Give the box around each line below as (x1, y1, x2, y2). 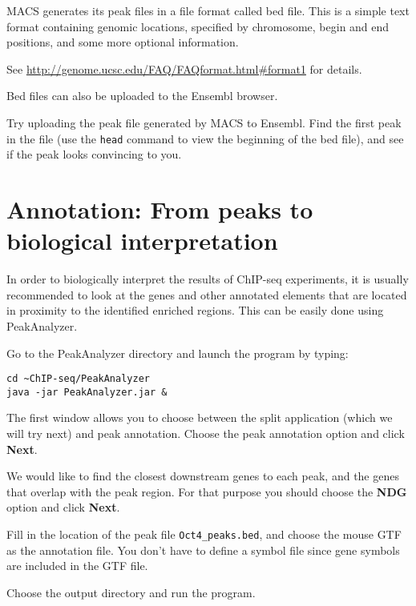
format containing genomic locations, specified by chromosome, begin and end (6, 18, 390, 34)
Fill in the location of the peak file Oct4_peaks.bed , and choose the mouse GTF (6, 525, 402, 542)
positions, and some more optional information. (6, 34, 239, 50)
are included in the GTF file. (6, 557, 148, 574)
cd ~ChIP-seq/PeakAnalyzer (6, 373, 150, 385)
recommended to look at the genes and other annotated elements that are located (6, 286, 407, 303)
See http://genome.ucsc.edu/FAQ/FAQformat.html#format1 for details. (6, 60, 362, 77)
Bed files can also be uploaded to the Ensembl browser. (6, 87, 278, 104)
